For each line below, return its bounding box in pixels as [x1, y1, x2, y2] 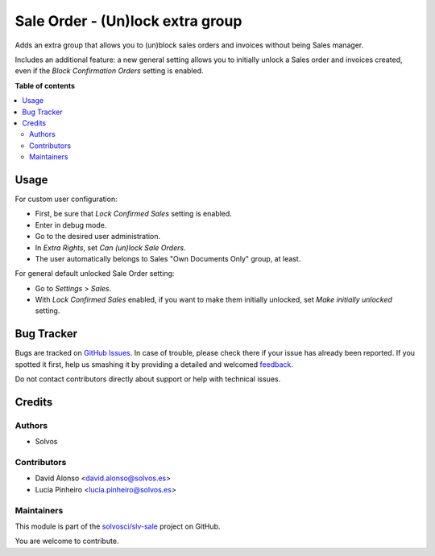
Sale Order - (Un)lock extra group [14, 12, 242, 30]
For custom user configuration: [14, 194, 118, 204]
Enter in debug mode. [35, 220, 107, 229]
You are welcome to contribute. [14, 536, 119, 546]
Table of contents [14, 80, 76, 90]
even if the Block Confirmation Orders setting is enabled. [14, 66, 205, 76]
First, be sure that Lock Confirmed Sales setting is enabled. [35, 209, 233, 219]
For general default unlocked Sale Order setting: [14, 269, 175, 278]
